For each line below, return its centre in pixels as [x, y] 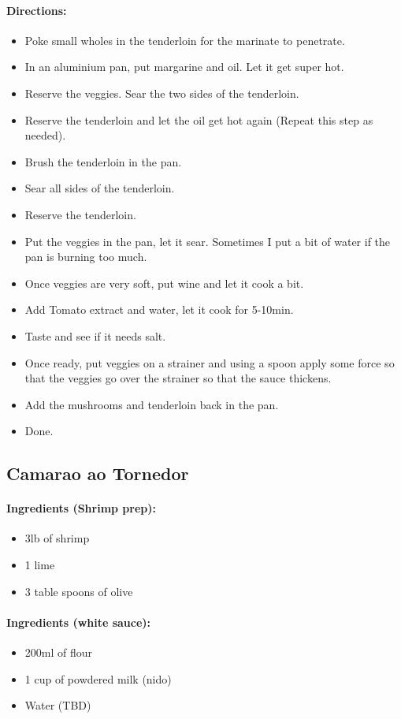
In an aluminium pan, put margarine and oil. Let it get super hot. [184, 67]
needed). [45, 135]
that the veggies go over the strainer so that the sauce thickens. [178, 378]
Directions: [37, 10]
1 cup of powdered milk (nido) [98, 678]
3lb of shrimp [57, 538]
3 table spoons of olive [79, 591]
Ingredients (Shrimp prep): [81, 508]
